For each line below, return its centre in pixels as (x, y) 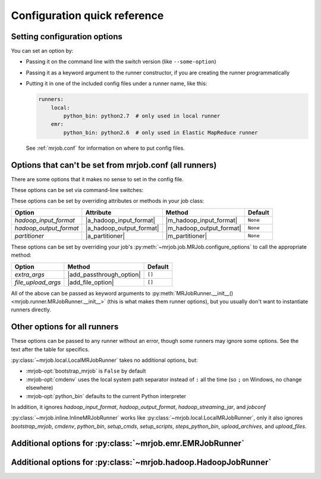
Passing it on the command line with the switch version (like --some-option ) (121, 62)
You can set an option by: (42, 51)
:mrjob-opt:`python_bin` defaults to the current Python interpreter (106, 396)
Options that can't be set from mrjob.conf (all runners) (114, 165)
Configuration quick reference (87, 15)
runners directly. (31, 310)
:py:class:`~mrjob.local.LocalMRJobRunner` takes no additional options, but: (105, 360)
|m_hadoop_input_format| (202, 220)
